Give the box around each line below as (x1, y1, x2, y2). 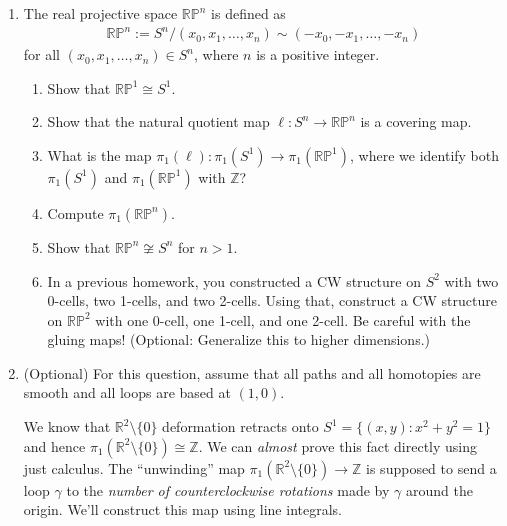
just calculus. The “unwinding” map (23, 457, 245, 478)
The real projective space (23, 3, 178, 23)
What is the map (47, 144, 152, 165)
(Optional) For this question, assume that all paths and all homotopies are (23, 362, 481, 383)
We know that (23, 416, 111, 437)
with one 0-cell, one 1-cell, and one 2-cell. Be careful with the (95, 309, 471, 330)
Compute (47, 202, 104, 223)
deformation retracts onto (162, 416, 319, 437)
